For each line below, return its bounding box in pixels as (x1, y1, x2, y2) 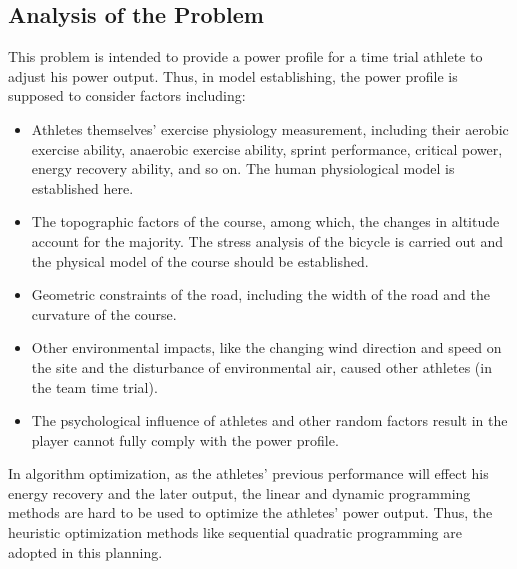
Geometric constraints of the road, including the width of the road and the (31, 284, 490, 305)
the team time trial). (31, 376, 158, 397)
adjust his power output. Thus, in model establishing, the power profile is (8, 65, 458, 86)
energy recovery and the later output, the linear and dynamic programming (8, 482, 471, 503)
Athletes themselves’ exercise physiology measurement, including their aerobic (31, 118, 509, 139)
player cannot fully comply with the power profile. (31, 429, 339, 450)
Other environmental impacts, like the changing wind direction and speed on (31, 337, 502, 358)
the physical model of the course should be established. (31, 250, 369, 271)
